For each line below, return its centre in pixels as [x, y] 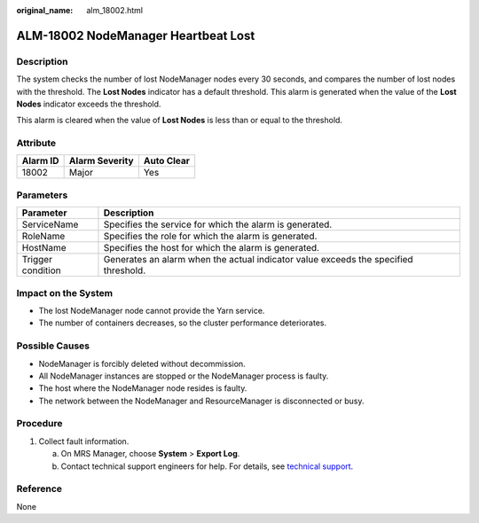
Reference [39, 489]
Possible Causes [53, 346]
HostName [44, 248]
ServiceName [50, 224]
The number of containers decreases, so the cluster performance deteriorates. [183, 323]
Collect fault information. [84, 441]
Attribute [36, 144]
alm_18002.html [115, 10]
